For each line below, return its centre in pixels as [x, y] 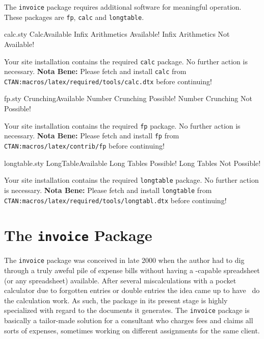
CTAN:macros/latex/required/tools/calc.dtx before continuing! [108, 81]
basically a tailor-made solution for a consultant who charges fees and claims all [129, 320]
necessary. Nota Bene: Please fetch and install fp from [92, 136]
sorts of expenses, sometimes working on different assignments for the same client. [132, 330]
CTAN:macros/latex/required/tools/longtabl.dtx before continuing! [115, 200]
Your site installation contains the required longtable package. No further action [131, 180]
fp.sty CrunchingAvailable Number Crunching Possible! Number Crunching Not [128, 98]
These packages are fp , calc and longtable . [74, 17]
